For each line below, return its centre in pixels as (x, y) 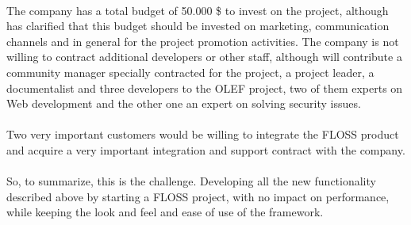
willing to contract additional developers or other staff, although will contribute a (204, 57)
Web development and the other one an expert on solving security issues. (184, 103)
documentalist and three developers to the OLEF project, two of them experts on (205, 88)
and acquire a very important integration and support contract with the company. (206, 149)
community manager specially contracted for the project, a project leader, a (190, 72)
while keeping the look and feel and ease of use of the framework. (165, 212)
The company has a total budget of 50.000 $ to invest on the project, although (198, 10)
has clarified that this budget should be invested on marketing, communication (198, 26)
